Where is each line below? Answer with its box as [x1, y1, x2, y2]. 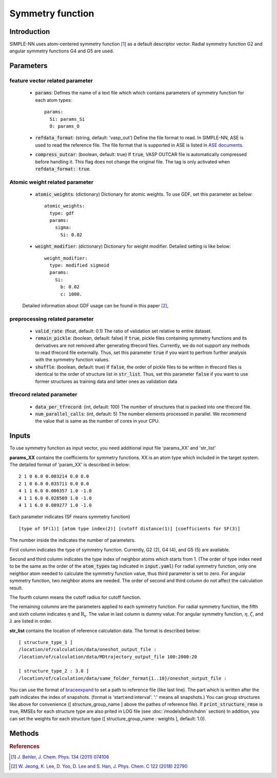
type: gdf [49, 210, 74, 216]
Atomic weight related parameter [9, 178, 94, 186]
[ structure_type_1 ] [18, 639, 73, 645]
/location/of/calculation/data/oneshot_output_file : [18, 646, 156, 653]
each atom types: [35, 97, 72, 103]
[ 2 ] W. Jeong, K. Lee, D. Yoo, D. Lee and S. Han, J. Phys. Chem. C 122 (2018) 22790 [11, 763, 188, 769]
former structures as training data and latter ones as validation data [35, 378, 177, 384]
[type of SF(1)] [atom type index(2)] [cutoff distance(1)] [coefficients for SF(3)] [18, 526, 241, 531]
